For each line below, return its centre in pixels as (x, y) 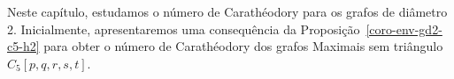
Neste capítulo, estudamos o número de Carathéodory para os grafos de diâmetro (227, 11)
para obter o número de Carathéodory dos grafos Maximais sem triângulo (243, 46)
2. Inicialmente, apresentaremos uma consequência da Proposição (184, 29)
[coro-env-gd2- (404, 29)
